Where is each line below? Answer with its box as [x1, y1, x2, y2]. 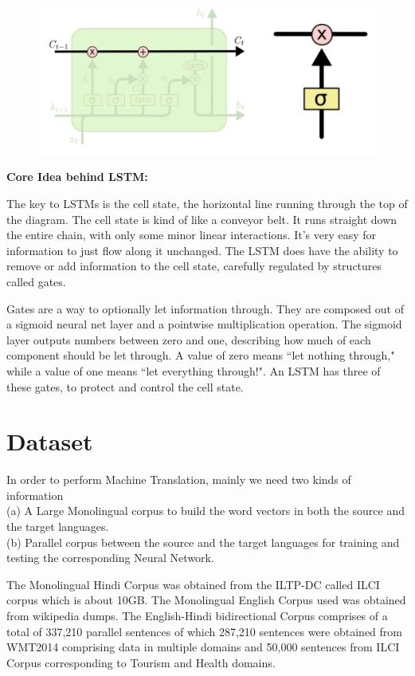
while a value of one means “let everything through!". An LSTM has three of [6, 362, 381, 379]
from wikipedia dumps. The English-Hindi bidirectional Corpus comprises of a [6, 607, 388, 623]
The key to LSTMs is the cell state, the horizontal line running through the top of [6, 195, 408, 211]
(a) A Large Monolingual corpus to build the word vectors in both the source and [6, 502, 405, 519]
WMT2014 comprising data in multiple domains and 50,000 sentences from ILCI [6, 639, 400, 655]
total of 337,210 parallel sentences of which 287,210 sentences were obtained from [6, 623, 402, 639]
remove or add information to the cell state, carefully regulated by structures [6, 257, 382, 274]
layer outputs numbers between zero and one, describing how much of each [6, 331, 371, 348]
